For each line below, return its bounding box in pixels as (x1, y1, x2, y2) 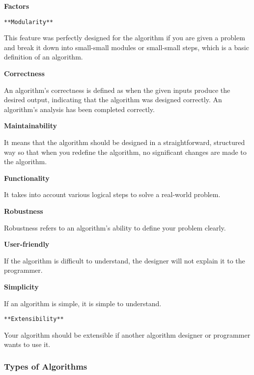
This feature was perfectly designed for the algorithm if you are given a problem (4, 32, 245, 43)
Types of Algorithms (4, 360, 87, 372)
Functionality (4, 173, 50, 183)
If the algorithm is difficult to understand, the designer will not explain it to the (4, 255, 245, 265)
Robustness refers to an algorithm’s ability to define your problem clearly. (4, 222, 226, 232)
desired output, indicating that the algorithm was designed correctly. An (4, 94, 222, 105)
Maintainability (4, 120, 57, 131)
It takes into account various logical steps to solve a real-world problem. (4, 189, 221, 200)
